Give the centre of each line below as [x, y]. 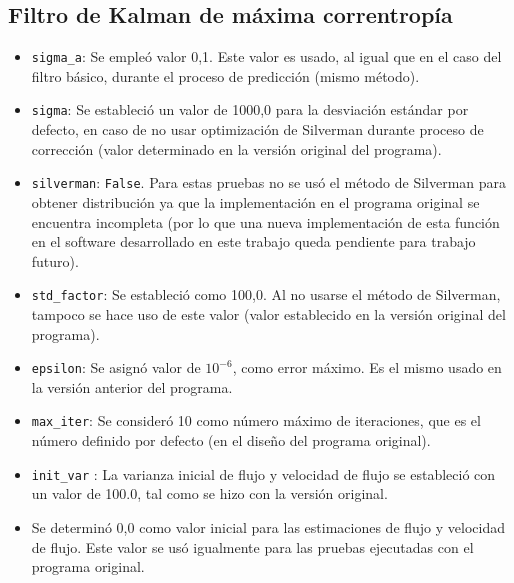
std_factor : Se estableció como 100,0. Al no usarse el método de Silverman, [266, 294]
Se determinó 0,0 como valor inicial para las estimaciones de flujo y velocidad [268, 526]
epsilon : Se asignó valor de [116, 367]
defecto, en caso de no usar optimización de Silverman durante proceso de [257, 129]
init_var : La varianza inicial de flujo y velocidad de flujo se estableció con [263, 473]
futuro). [55, 260]
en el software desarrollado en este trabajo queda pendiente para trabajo [253, 241]
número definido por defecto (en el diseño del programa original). [231, 440]
